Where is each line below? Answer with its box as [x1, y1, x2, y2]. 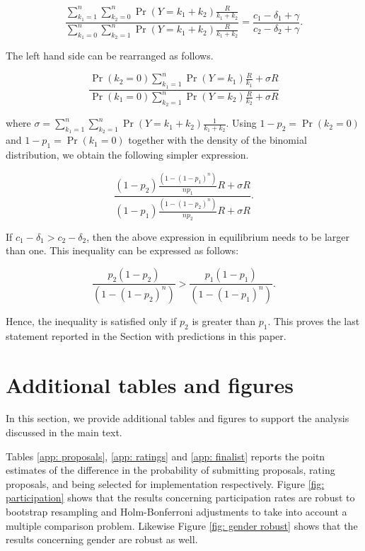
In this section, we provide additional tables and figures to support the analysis [6, 411, 349, 426]
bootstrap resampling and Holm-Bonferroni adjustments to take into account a [6, 504, 347, 519]
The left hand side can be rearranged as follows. [6, 48, 214, 63]
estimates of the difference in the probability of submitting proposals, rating [6, 462, 335, 477]
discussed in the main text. [6, 425, 122, 440]
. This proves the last [267, 313, 360, 328]
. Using [226, 115, 257, 130]
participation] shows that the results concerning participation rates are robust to [6, 490, 355, 505]
